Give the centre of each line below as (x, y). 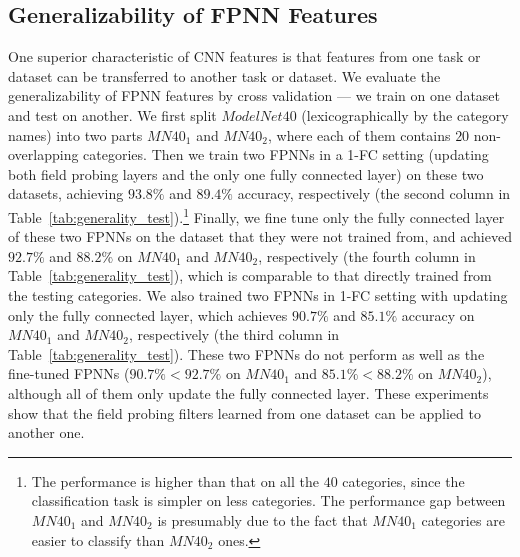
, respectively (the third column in (234, 334)
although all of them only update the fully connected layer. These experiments (248, 392)
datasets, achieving (66, 193)
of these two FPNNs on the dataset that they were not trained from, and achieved (260, 236)
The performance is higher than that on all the (175, 480)
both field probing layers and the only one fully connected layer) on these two (246, 173)
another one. (46, 432)
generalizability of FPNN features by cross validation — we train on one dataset (254, 95)
